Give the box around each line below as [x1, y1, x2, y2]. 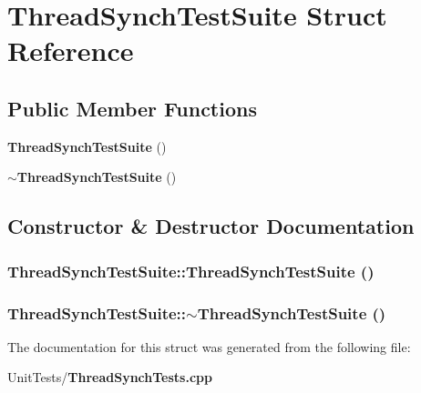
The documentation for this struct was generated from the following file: [7, 337, 411, 356]
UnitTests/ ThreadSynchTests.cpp [7, 368, 212, 387]
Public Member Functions [7, 94, 257, 122]
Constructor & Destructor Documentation [7, 212, 415, 240]
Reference [7, 32, 134, 69]
